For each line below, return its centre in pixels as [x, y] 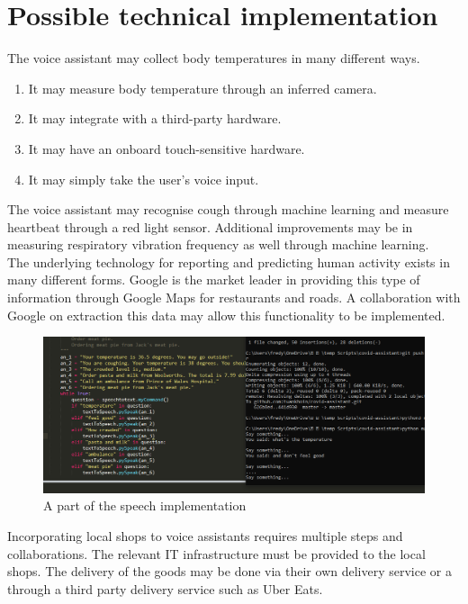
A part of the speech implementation [145, 505]
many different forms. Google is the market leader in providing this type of [214, 279]
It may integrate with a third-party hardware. [155, 118]
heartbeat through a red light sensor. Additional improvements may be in [210, 226]
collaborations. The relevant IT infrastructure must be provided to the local [216, 553]
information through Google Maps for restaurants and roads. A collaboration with [234, 297]
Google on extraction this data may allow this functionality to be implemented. [226, 315]
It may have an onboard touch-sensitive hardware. [166, 148]
